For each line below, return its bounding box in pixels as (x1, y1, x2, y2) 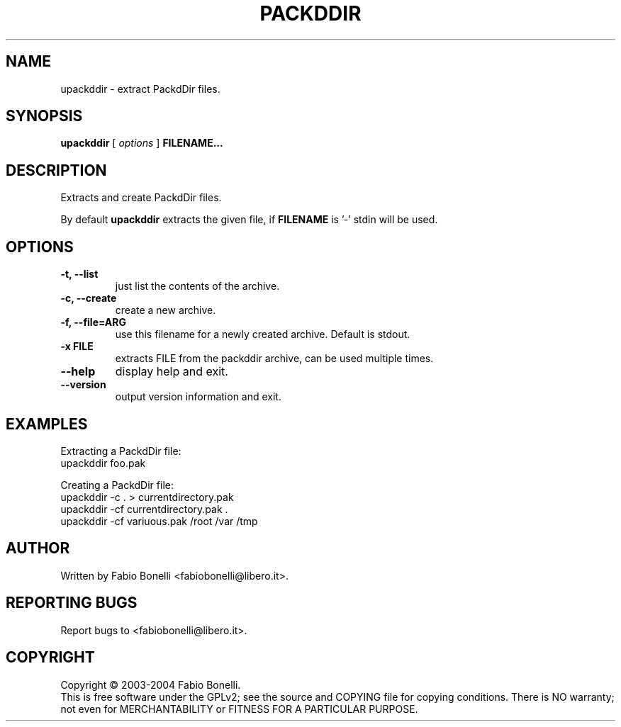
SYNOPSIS (6, 107, 83, 125)
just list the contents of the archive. (115, 280, 280, 293)
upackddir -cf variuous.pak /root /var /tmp (60, 514, 258, 527)
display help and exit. (115, 364, 228, 379)
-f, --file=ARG (60, 316, 126, 329)
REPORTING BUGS (6, 594, 138, 612)
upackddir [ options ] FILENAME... (60, 137, 223, 150)
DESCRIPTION (6, 161, 107, 179)
